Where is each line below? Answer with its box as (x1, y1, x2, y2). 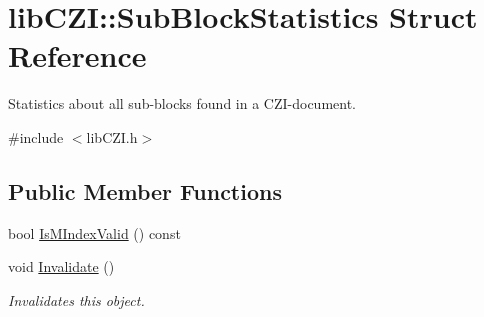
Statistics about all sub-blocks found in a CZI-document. (8, 93, 356, 114)
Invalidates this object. (8, 289, 145, 310)
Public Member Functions (8, 175, 282, 206)
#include (8, 126, 64, 147)
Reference (8, 35, 147, 76)
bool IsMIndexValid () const (8, 222, 181, 243)
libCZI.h (86, 126, 138, 147)
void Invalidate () (8, 256, 115, 277)
